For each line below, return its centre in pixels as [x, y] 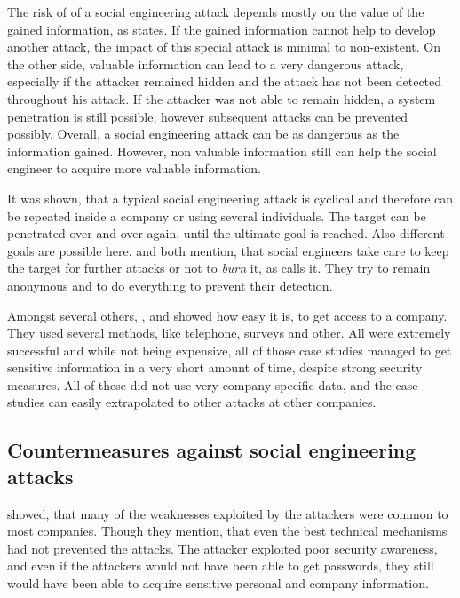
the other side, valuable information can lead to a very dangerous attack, [206, 64]
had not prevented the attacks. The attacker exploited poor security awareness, [222, 548]
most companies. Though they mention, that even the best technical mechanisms [227, 531]
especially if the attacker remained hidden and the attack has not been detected [225, 81]
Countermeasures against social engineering [212, 450]
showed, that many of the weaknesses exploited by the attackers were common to [228, 513]
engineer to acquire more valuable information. [135, 168]
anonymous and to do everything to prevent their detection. [170, 285]
